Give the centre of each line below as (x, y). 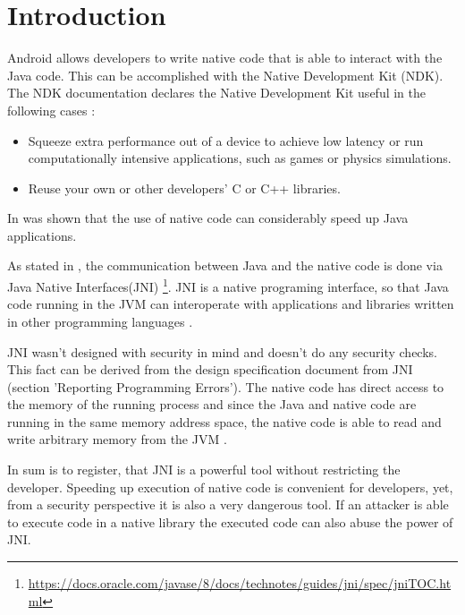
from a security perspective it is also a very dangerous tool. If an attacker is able (228, 504)
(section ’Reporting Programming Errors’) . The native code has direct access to (226, 386)
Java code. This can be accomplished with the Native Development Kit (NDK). (225, 75)
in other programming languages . (100, 321)
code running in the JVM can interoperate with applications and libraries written (231, 304)
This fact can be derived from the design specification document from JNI (210, 369)
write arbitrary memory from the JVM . (117, 439)
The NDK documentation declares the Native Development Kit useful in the (217, 93)
